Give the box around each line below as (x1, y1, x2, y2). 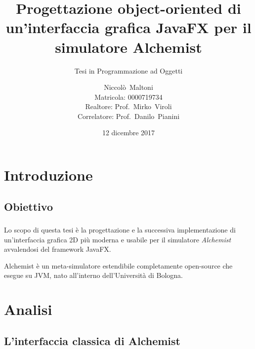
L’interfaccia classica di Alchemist (4, 333, 180, 348)
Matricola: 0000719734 (94, 91, 163, 102)
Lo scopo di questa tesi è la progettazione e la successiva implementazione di (4, 224, 236, 234)
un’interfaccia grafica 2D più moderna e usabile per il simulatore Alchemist (4, 234, 231, 244)
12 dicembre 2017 (102, 127, 155, 138)
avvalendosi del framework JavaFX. (4, 244, 111, 254)
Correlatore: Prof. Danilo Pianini (77, 111, 180, 121)
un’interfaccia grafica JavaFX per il (5, 17, 252, 38)
